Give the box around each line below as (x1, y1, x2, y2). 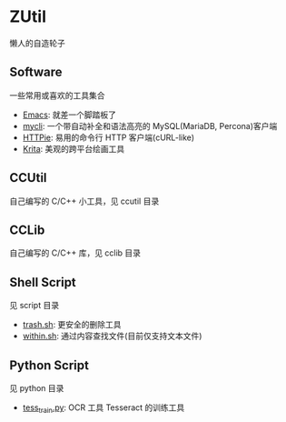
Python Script (9, 357, 89, 373)
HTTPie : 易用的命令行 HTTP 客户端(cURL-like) (22, 132, 195, 143)
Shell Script (9, 275, 77, 290)
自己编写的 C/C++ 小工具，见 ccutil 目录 (9, 196, 160, 206)
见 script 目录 (9, 300, 60, 311)
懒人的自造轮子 (9, 37, 65, 48)
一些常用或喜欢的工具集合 (9, 89, 105, 101)
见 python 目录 (9, 383, 64, 393)
